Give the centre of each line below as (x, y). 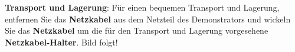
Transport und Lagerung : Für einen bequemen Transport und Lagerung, (142, 7)
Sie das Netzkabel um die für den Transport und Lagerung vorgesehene (137, 30)
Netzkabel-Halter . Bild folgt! (61, 42)
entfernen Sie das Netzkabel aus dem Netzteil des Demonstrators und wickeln (148, 19)
